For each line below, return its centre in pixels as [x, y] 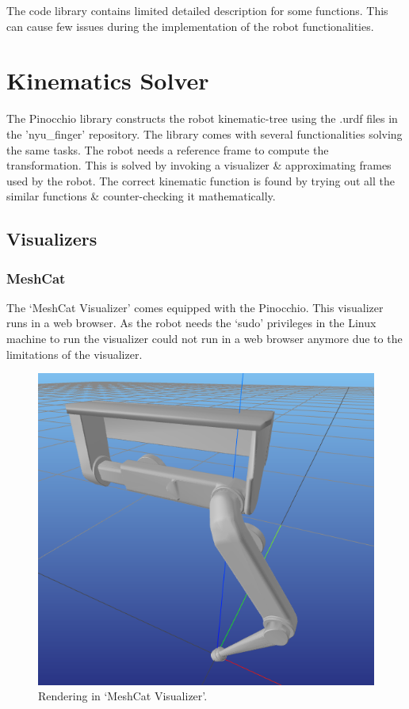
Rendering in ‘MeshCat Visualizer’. [123, 696]
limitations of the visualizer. [75, 354]
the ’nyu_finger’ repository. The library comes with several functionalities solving [204, 133]
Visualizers [52, 239]
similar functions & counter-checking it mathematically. [141, 196]
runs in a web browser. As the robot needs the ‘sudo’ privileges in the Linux [191, 323]
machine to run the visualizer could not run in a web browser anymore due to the [204, 339]
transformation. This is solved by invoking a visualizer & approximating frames [199, 165]
